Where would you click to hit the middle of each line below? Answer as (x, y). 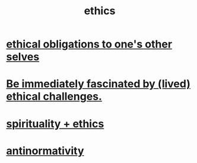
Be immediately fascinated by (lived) (99, 84)
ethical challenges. (54, 97)
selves (23, 57)
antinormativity (45, 151)
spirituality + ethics (55, 124)
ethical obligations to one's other (89, 44)
